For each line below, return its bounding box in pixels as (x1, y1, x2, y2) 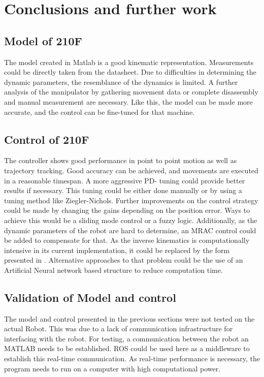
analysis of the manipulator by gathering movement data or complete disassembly (4, 86, 258, 97)
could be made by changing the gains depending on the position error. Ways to (4, 205, 250, 215)
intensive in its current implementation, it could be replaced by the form (4, 244, 230, 255)
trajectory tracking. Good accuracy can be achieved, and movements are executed (4, 165, 258, 175)
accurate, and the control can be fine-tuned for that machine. (4, 106, 195, 117)
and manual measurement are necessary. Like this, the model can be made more (4, 96, 253, 107)
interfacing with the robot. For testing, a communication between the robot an (4, 333, 249, 343)
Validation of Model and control (4, 289, 176, 305)
